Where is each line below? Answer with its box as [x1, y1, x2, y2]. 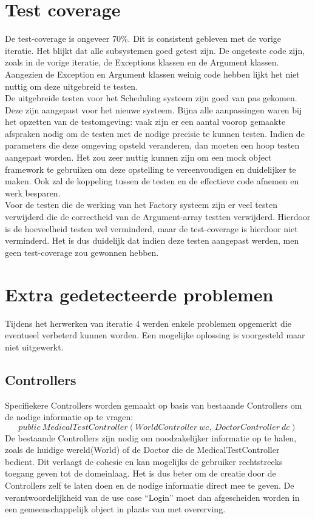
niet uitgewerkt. [5, 340, 64, 353]
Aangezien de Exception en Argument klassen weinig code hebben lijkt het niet [5, 67, 300, 80]
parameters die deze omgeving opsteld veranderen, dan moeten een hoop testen [5, 139, 300, 152]
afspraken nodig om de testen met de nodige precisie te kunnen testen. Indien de [5, 127, 305, 139]
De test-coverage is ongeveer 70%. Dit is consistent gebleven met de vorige [5, 32, 281, 45]
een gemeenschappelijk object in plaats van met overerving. [5, 503, 226, 515]
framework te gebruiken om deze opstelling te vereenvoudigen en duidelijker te [5, 162, 296, 175]
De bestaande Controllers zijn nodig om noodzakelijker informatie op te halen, [5, 431, 297, 444]
